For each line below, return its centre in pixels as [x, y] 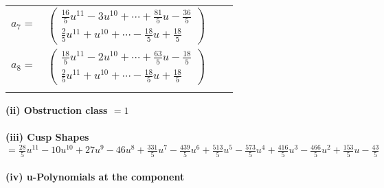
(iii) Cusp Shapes [47, 137]
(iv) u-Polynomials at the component [95, 177]
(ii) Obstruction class [57, 109]
